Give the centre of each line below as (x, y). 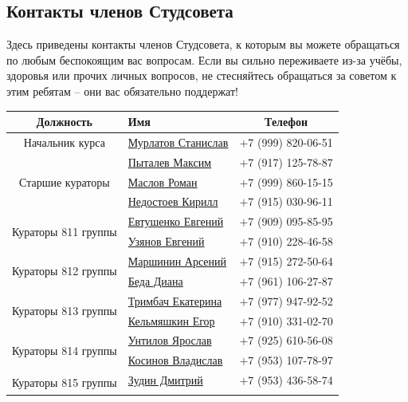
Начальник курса (64, 142)
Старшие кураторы (65, 181)
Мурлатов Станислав (178, 142)
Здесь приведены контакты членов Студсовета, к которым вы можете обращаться (203, 44)
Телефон (286, 122)
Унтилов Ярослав (170, 340)
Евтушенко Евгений (176, 221)
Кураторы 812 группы (65, 271)
